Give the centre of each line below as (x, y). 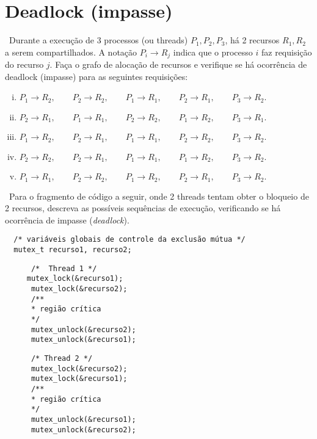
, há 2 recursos (252, 40)
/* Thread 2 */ (62, 358)
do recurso (24, 64)
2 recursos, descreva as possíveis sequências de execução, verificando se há (143, 208)
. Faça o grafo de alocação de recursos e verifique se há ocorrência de (178, 64)
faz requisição (287, 52)
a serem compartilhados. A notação (71, 52)
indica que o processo (213, 52)
